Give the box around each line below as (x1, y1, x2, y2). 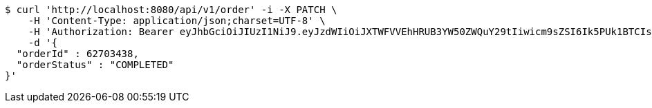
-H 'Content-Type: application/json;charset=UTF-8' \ (28, 15, 326, 26)
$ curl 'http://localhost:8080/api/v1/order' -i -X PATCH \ (5, 4, 337, 15)
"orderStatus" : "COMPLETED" (16, 59, 174, 70)
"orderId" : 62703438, (16, 48, 139, 59)
